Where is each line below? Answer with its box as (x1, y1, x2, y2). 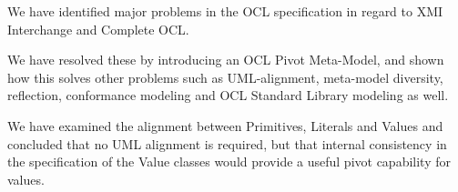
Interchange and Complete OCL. (7, 19, 189, 38)
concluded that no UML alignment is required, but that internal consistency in (7, 134, 447, 153)
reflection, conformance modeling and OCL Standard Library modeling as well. (7, 86, 449, 105)
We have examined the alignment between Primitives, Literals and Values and (7, 116, 443, 135)
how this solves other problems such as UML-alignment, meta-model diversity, (7, 67, 443, 86)
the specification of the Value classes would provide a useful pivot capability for (7, 152, 451, 171)
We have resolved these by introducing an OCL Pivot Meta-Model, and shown (7, 50, 444, 69)
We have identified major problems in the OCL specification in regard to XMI (7, 2, 443, 20)
